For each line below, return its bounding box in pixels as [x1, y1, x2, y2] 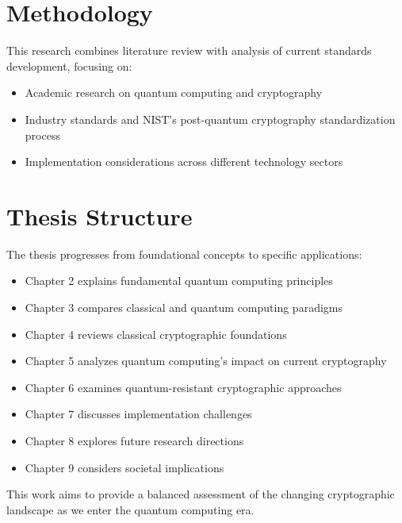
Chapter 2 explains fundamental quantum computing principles [25, 272, 333, 289]
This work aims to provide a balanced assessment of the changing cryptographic [6, 486, 395, 502]
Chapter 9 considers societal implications [25, 459, 224, 475]
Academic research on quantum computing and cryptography [25, 84, 323, 101]
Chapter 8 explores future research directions [25, 432, 244, 448]
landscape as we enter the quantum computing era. [6, 501, 255, 517]
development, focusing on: [6, 57, 132, 74]
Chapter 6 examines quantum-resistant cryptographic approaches [25, 379, 342, 395]
